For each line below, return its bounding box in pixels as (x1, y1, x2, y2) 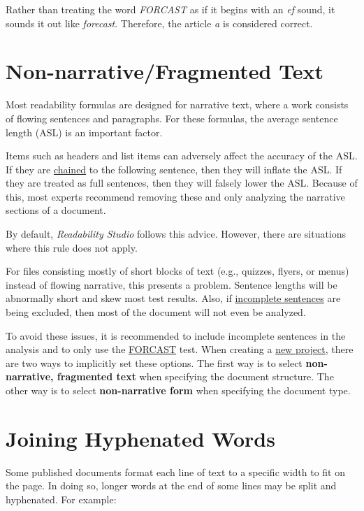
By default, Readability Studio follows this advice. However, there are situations (6, 226, 347, 241)
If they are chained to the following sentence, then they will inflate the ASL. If (6, 161, 342, 176)
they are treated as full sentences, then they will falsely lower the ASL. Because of (6, 175, 358, 190)
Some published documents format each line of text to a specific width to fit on (6, 464, 345, 479)
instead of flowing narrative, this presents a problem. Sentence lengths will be (6, 277, 337, 292)
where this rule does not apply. (6, 240, 138, 254)
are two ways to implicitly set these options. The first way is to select (6, 355, 303, 370)
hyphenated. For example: (6, 491, 117, 506)
